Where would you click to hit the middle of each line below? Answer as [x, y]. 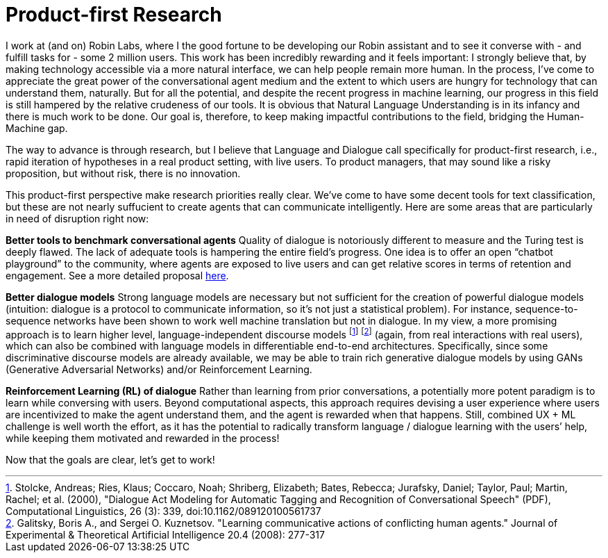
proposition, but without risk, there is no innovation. [123, 173]
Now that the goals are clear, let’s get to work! [110, 460]
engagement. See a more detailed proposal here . [117, 275]
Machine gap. [37, 128]
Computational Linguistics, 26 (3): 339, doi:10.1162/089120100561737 [163, 511]
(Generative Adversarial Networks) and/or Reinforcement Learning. [159, 370]
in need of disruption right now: [77, 218]
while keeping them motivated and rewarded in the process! [143, 438]
